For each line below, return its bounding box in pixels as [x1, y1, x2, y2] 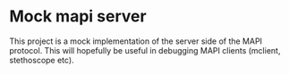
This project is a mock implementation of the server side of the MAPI [9, 36, 262, 46]
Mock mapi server [9, 6, 147, 27]
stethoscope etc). [9, 54, 74, 65]
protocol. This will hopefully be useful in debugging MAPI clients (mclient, [9, 45, 281, 55]
